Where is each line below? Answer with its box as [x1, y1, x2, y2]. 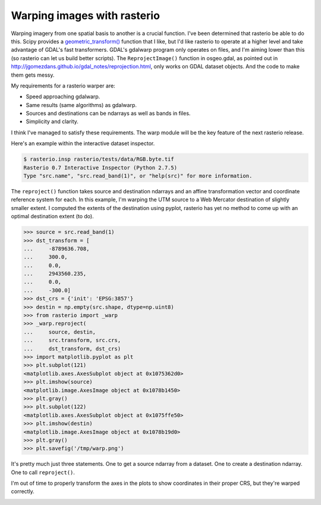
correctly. [11, 488, 35, 495]
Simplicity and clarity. [26, 118, 78, 125]
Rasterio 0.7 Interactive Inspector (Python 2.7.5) [23, 164, 178, 171]
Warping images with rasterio [11, 9, 160, 22]
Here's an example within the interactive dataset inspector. [11, 140, 155, 147]
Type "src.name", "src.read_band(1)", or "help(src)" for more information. [23, 172, 253, 179]
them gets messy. [11, 71, 55, 79]
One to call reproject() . [11, 469, 75, 476]
